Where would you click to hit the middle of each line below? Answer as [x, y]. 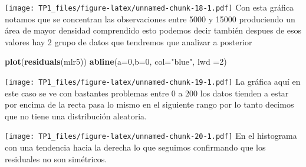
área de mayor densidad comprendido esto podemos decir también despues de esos [153, 30]
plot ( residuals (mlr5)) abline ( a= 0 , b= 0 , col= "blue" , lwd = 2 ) [116, 61]
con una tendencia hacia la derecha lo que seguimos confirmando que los [135, 147]
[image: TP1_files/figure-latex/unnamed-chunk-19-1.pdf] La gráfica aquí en [153, 81]
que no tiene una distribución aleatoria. [76, 116]
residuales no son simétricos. [56, 158]
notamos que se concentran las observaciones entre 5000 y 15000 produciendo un [150, 19]
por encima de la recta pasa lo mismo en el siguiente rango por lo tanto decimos [149, 104]
